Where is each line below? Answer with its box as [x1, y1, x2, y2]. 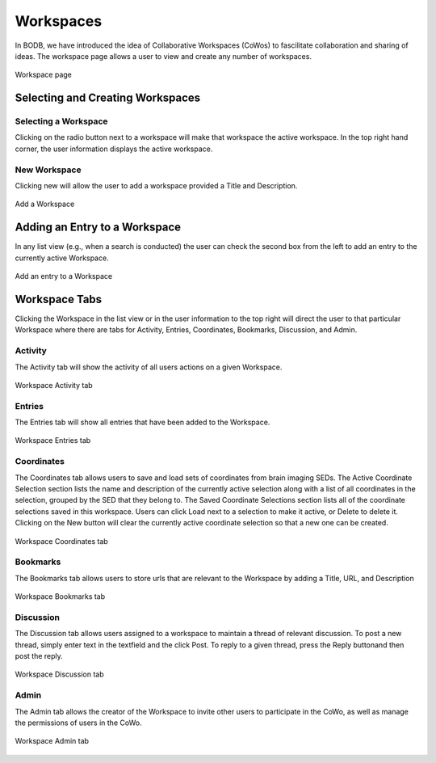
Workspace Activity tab [15, 380, 93, 390]
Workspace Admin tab [15, 736, 89, 746]
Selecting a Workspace [15, 116, 108, 127]
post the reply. [15, 651, 64, 660]
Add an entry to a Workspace [15, 272, 113, 281]
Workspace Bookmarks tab [15, 592, 106, 601]
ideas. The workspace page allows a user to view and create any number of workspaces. [15, 51, 312, 61]
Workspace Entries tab [15, 436, 91, 445]
